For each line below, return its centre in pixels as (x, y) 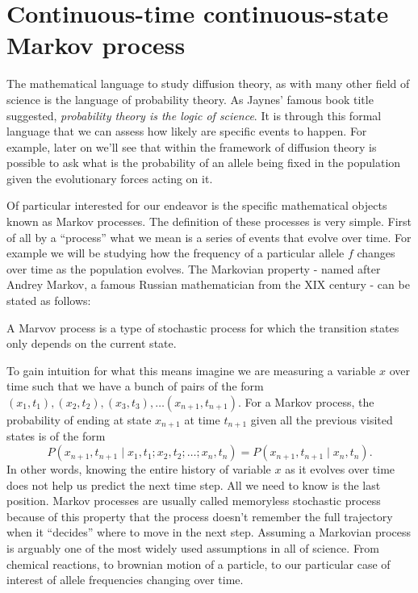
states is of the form (56, 436)
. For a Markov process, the (306, 402)
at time (202, 420)
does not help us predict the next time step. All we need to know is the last (194, 484)
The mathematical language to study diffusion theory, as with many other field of (208, 84)
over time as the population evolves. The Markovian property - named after (194, 268)
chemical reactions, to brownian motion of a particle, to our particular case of (199, 564)
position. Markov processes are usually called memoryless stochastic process (194, 501)
